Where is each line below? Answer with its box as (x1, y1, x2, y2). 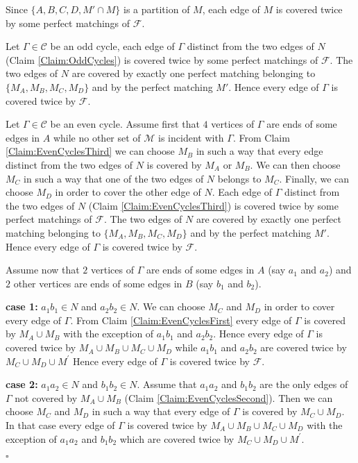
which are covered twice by (119, 431, 235, 446)
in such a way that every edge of (92, 404, 230, 419)
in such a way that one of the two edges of (24, 171, 204, 185)
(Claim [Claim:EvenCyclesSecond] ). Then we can (124, 390, 333, 405)
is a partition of (123, 2, 190, 16)
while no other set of (53, 130, 141, 144)
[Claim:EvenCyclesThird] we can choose (6, 144, 175, 158)
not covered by (15, 390, 78, 405)
